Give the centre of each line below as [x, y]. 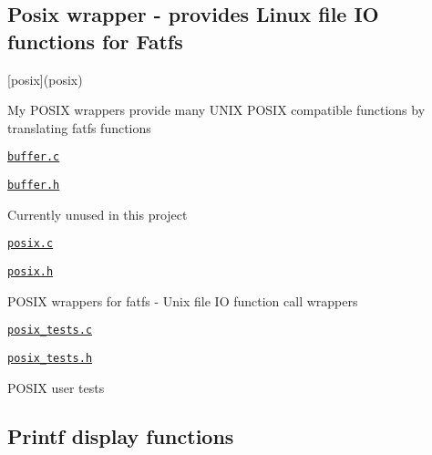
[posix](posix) [45, 79]
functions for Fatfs [95, 41]
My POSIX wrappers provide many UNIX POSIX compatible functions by [216, 110]
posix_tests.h [50, 358]
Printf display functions [121, 436]
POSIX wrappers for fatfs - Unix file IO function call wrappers [183, 300]
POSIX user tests [56, 387]
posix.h [31, 271]
